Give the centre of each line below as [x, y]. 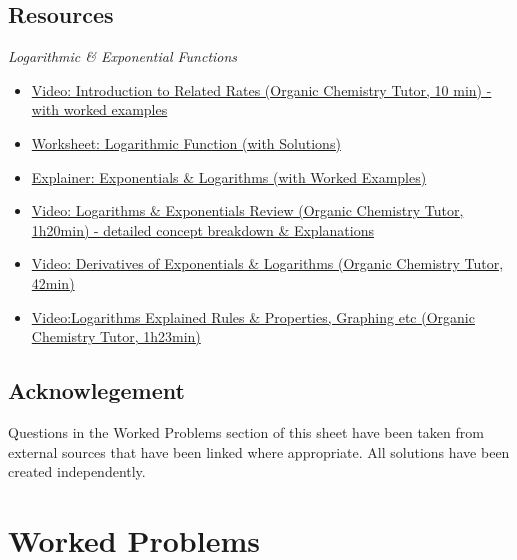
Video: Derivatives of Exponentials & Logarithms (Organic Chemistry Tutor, [267, 263]
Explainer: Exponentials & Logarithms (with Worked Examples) [229, 176]
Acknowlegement [96, 390]
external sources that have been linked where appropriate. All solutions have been [259, 451]
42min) [53, 282]
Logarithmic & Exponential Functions [123, 56]
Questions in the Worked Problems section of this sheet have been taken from [246, 431]
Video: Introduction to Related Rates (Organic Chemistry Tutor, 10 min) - [261, 89]
